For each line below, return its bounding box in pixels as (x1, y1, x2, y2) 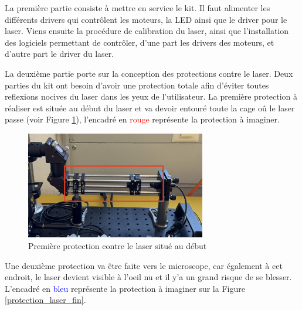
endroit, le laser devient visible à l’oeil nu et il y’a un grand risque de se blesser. (5, 271, 292, 283)
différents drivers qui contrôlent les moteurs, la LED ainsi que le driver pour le (5, 13, 287, 25)
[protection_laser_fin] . (5, 294, 86, 306)
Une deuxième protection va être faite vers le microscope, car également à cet (5, 259, 283, 271)
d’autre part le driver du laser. (5, 47, 114, 60)
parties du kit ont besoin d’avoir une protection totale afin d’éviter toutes (5, 79, 269, 91)
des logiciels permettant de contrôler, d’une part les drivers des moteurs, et (5, 36, 274, 48)
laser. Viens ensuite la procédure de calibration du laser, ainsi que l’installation (5, 25, 289, 37)
